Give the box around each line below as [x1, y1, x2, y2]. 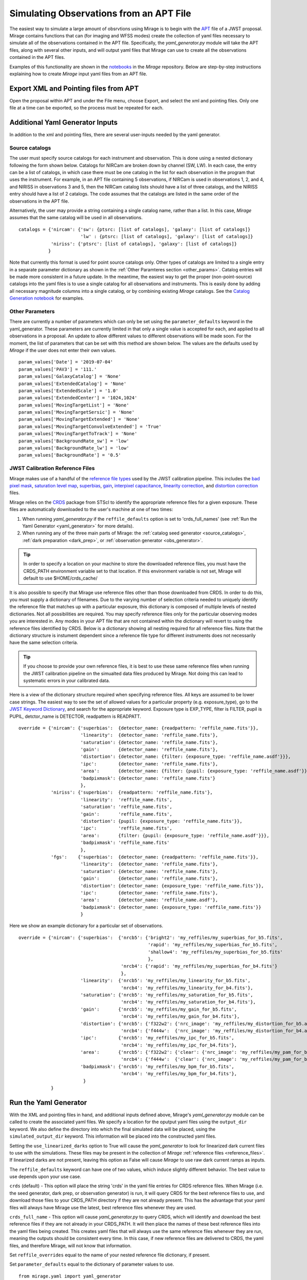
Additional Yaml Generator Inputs [9, 118, 118, 126]
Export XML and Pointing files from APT [9, 84, 139, 93]
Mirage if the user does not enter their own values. [9, 347, 116, 353]
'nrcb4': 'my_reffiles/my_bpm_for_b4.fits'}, [121, 1071, 237, 1077]
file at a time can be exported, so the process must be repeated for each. [9, 105, 164, 111]
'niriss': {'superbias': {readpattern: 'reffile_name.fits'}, [51, 790, 213, 796]
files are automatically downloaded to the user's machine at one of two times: [9, 506, 173, 513]
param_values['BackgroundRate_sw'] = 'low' [18, 438, 129, 444]
